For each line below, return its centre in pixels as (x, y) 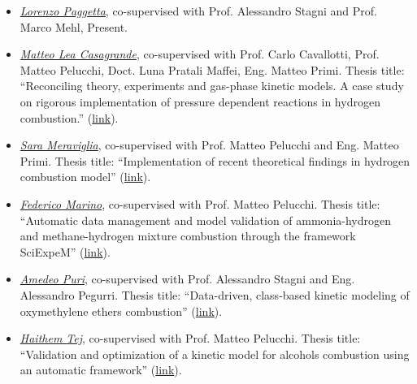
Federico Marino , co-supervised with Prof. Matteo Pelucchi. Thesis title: (200, 203)
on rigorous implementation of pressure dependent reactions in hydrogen (200, 101)
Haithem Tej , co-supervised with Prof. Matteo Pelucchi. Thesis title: (190, 338)
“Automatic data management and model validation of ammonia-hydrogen (206, 220)
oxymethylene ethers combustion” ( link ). (121, 311)
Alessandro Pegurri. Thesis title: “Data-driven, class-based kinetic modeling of (215, 294)
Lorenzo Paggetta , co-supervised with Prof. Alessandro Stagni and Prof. (199, 11)
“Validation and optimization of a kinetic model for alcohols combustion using (215, 354)
